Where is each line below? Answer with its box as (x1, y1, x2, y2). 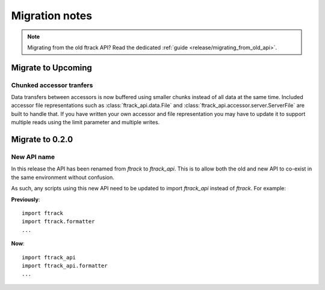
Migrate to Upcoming (11, 62, 93, 73)
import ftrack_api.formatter (22, 262, 108, 269)
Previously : (11, 196, 40, 203)
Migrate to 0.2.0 (11, 134, 73, 145)
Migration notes (11, 9, 93, 22)
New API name (11, 153, 55, 162)
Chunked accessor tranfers (11, 81, 93, 89)
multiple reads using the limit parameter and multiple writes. (11, 119, 160, 126)
